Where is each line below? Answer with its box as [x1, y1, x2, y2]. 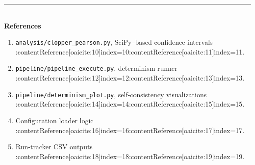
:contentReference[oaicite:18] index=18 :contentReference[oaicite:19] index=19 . [15, 151, 245, 161]
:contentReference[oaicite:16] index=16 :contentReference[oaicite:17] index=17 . [15, 125, 245, 135]
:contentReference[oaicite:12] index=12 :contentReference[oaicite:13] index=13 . [15, 73, 245, 83]
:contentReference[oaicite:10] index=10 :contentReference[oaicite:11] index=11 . [15, 46, 245, 56]
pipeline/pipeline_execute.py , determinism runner [15, 63, 178, 73]
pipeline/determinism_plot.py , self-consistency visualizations [15, 89, 207, 99]
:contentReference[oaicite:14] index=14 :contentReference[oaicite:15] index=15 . [15, 99, 245, 109]
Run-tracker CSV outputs [15, 141, 93, 152]
